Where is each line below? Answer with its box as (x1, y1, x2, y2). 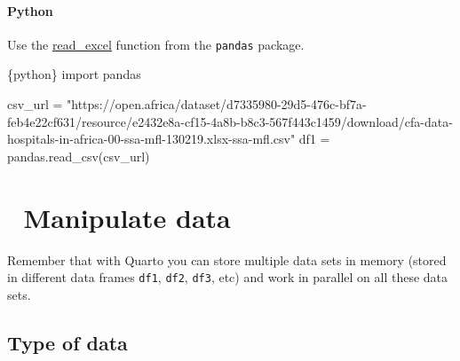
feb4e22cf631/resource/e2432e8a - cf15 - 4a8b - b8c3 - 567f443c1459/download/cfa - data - (7, 112, 453, 130)
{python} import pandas (7, 65, 141, 83)
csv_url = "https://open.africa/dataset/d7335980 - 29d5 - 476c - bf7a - (7, 95, 367, 114)
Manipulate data (23, 199, 231, 235)
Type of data (7, 328, 128, 356)
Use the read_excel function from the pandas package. (7, 35, 305, 53)
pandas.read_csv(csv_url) (7, 146, 150, 165)
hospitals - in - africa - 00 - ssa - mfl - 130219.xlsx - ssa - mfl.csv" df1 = (7, 129, 330, 148)
